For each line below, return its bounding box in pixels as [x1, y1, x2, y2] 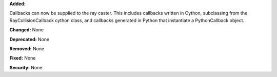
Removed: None [9, 45, 45, 51]
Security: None [9, 64, 43, 70]
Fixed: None [9, 55, 36, 61]
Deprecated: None [9, 36, 50, 42]
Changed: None [9, 27, 44, 33]
